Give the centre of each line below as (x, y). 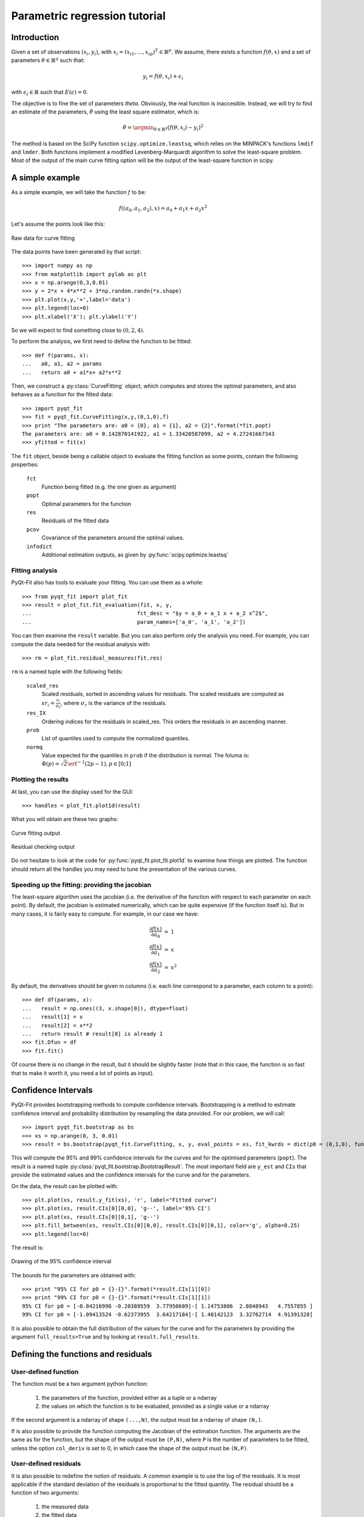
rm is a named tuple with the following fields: (67, 672)
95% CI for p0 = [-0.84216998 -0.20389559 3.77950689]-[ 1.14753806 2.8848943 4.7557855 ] (168, 1306)
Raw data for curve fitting (43, 238)
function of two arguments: (45, 1493)
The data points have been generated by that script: (76, 251)
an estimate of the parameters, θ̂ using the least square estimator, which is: (105, 112)
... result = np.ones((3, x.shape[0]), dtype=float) (105, 1008)
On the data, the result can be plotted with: (65, 1186)
